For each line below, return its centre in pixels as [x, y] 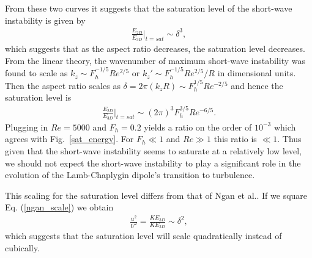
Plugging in [27, 127]
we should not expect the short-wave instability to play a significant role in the [153, 163]
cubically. [22, 247]
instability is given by [45, 20]
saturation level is [38, 97]
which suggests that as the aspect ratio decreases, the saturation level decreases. [155, 48]
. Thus [289, 139]
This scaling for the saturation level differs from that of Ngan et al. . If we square [156, 195]
